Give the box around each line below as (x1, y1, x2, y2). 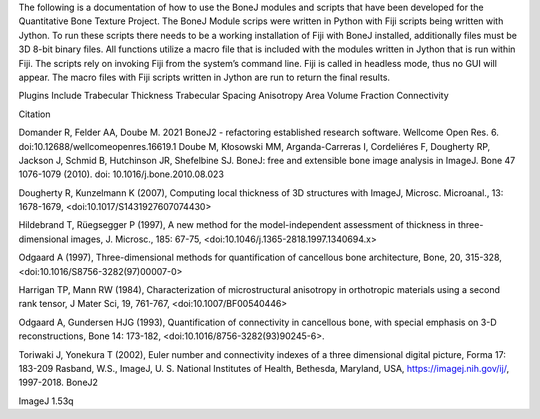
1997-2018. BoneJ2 (18, 376, 99, 389)
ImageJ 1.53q (18, 395, 74, 407)
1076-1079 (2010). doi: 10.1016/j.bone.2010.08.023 (18, 168, 225, 180)
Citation (18, 108, 51, 120)
